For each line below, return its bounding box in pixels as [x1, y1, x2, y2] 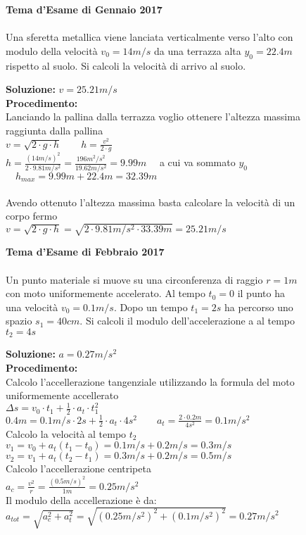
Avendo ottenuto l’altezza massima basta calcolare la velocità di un [6, 194, 295, 209]
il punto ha [237, 286, 285, 301]
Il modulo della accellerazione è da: [6, 492, 157, 507]
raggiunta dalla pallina [6, 122, 103, 137]
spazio [6, 313, 32, 328]
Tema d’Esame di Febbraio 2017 [6, 244, 165, 259]
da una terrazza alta [154, 43, 241, 58]
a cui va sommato [159, 155, 236, 170]
